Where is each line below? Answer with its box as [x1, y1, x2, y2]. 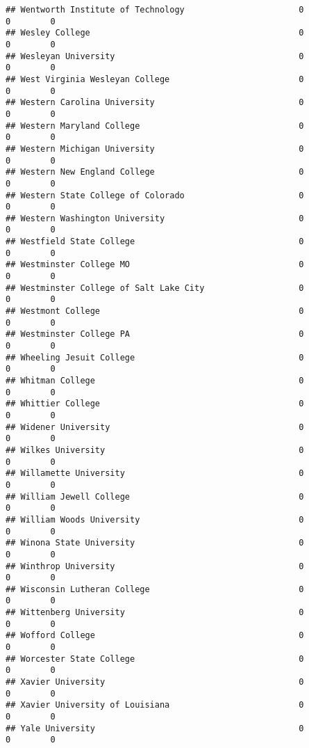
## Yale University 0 [6, 723, 304, 733]
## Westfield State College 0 [6, 237, 304, 247]
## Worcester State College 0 [6, 653, 304, 664]
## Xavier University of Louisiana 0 [6, 700, 304, 710]
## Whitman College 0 [6, 376, 304, 385]
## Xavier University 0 [6, 677, 304, 687]
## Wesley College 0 [6, 28, 304, 38]
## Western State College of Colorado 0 [6, 190, 304, 200]
